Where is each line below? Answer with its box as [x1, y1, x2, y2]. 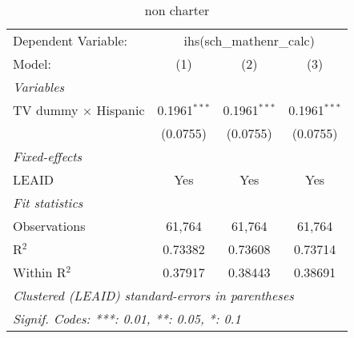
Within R [13, 263, 66, 281]
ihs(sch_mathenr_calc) [183, 31, 315, 50]
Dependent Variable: [13, 31, 127, 50]
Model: [13, 54, 52, 73]
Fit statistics [13, 193, 83, 212]
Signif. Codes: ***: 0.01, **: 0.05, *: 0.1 [13, 309, 241, 328]
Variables [13, 78, 65, 96]
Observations [13, 217, 86, 235]
